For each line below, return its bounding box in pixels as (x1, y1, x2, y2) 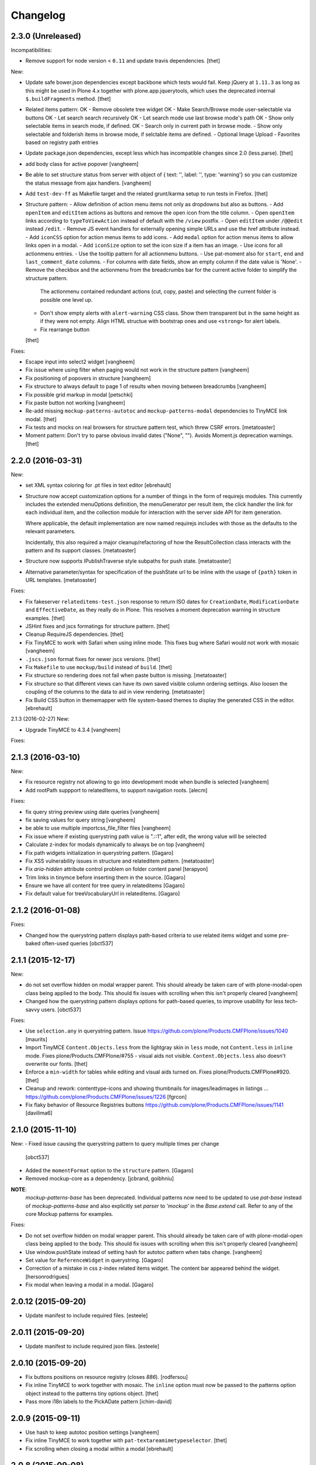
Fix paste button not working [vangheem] (25, 399, 125, 406)
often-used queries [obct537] (42, 940, 114, 947)
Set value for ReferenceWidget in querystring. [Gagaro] (25, 1256, 163, 1263)
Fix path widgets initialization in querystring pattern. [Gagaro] (25, 849, 174, 856)
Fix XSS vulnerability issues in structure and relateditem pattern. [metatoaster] (25, 857, 215, 864)
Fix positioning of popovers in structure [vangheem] (25, 374, 152, 381)
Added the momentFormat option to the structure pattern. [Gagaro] (25, 1167, 194, 1174)
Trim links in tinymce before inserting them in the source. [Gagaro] (25, 874, 186, 881)
